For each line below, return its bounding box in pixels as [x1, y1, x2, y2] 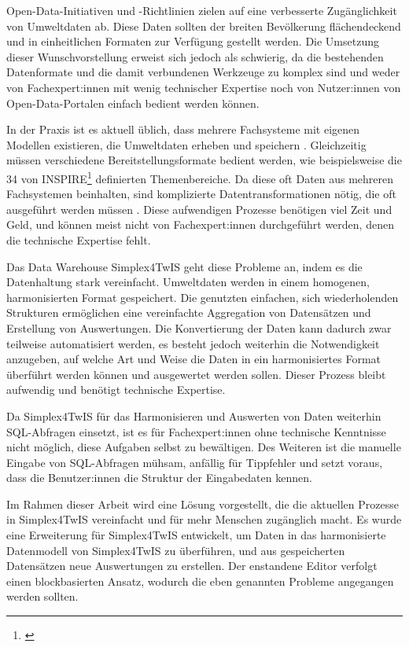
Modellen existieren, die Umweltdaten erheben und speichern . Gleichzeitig [6, 136, 367, 153]
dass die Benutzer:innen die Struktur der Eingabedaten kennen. [6, 469, 312, 486]
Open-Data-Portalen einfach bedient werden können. [6, 94, 260, 111]
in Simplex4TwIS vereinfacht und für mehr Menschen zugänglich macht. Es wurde [6, 511, 402, 528]
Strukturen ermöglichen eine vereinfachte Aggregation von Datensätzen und [6, 304, 371, 321]
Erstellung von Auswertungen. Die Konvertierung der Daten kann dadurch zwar [6, 319, 392, 336]
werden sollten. [6, 588, 79, 605]
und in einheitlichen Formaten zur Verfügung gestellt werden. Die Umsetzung [6, 33, 379, 50]
